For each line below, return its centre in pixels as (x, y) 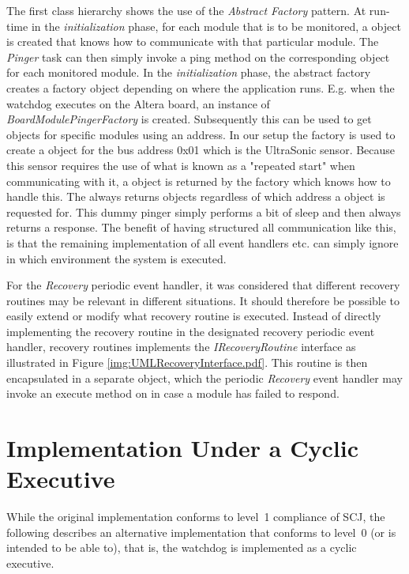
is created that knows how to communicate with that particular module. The (193, 42)
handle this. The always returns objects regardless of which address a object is (196, 196)
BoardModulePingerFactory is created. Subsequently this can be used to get (189, 119)
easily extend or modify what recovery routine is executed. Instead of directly (194, 316)
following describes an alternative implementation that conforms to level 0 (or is (201, 532)
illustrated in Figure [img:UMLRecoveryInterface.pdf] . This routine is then (187, 363)
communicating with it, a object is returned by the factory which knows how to (199, 181)
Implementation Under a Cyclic (182, 448)
